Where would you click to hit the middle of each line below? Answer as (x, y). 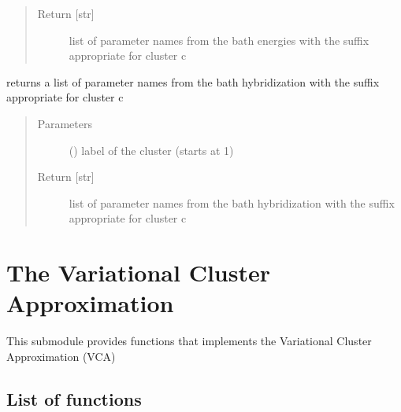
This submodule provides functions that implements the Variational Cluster (189, 341)
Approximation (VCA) (61, 356)
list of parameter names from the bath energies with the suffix (219, 40)
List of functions (74, 398)
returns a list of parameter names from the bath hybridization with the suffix (193, 81)
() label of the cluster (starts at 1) (151, 150)
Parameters (65, 123)
